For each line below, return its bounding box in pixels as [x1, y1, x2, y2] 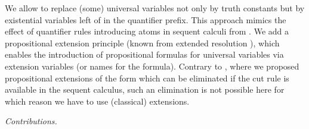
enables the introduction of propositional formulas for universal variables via [5, 48, 284, 61]
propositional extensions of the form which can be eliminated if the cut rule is [5, 71, 289, 84]
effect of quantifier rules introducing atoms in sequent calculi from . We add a [5, 25, 289, 37]
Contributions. [5, 115, 57, 127]
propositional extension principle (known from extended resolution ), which [5, 36, 280, 49]
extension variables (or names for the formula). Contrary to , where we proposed [5, 59, 299, 72]
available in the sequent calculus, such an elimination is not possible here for [5, 83, 285, 96]
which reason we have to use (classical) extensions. [5, 95, 190, 107]
